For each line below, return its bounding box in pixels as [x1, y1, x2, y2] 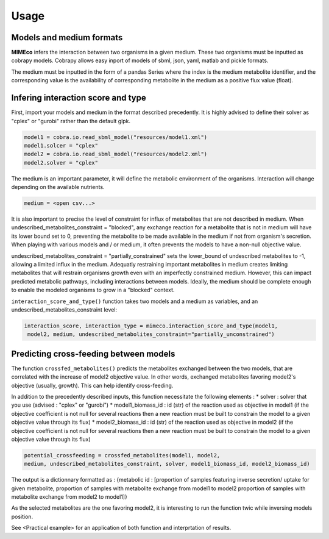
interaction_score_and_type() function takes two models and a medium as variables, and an [11, 298, 258, 305]
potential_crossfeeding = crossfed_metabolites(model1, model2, [24, 452, 221, 459]
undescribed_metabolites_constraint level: [11, 305, 118, 313]
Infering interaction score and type [11, 93, 146, 103]
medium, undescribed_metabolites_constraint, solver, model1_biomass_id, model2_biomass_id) [24, 460, 310, 468]
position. [11, 513, 34, 520]
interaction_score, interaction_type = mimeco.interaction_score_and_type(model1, [24, 322, 278, 329]
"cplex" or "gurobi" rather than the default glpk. [11, 117, 131, 124]
